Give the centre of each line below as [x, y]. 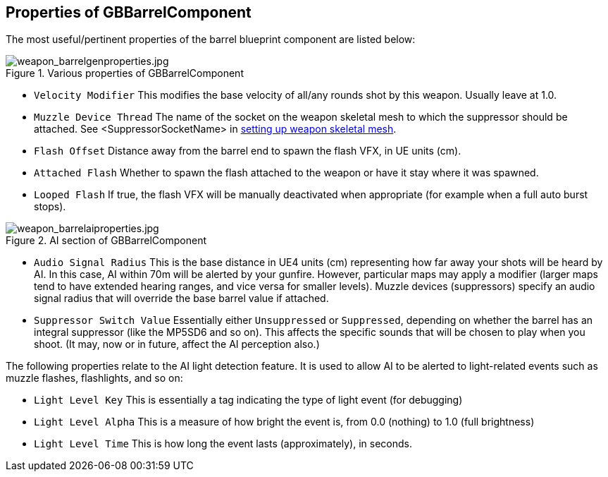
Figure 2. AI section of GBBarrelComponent [106, 241]
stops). [50, 207]
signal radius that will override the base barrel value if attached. [181, 298]
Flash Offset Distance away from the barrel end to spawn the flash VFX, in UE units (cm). [248, 151]
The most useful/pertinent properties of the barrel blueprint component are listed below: [211, 40]
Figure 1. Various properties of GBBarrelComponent [125, 73]
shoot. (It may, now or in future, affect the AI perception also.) [177, 344]
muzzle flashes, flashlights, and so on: [94, 378]
